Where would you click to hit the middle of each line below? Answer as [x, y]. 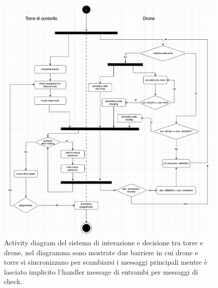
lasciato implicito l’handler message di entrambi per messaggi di [101, 271]
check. [13, 281]
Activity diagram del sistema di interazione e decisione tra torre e [104, 242]
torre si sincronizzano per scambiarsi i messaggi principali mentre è [106, 262]
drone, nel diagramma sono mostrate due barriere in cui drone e [101, 252]
